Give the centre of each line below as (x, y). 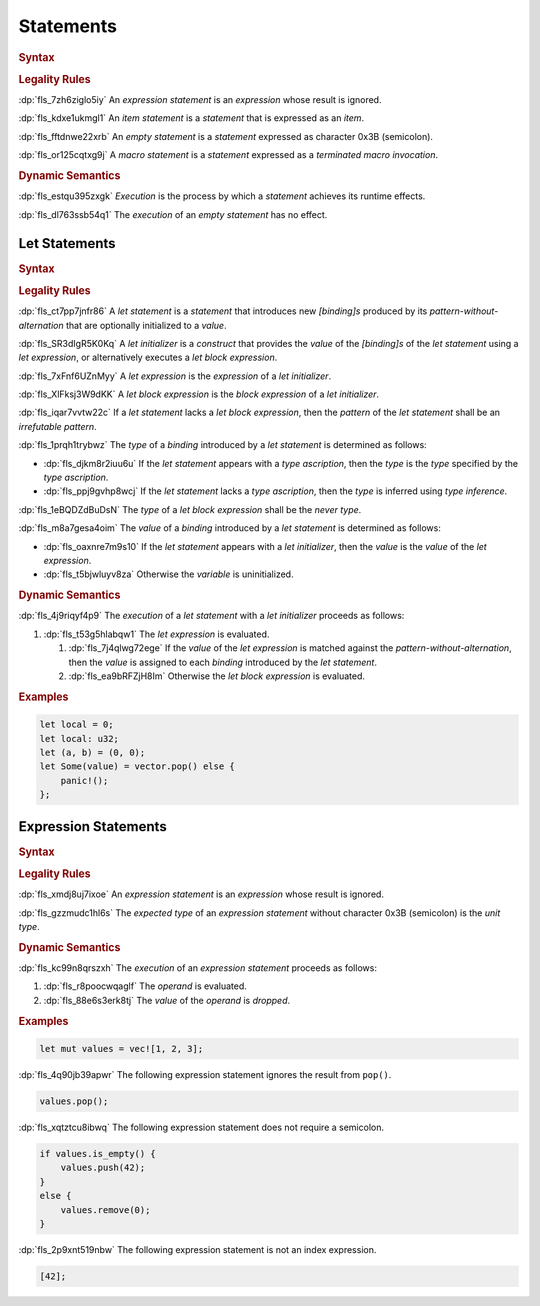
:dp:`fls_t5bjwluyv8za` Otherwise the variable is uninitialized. (168, 574)
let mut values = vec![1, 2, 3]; (121, 1049)
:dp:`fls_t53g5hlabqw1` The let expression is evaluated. (156, 634)
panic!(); (84, 780)
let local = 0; (76, 724)
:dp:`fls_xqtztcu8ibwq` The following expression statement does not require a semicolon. (201, 1127)
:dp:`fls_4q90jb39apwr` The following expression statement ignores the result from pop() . (205, 1075)
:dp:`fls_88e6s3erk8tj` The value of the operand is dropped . (167, 1000)
